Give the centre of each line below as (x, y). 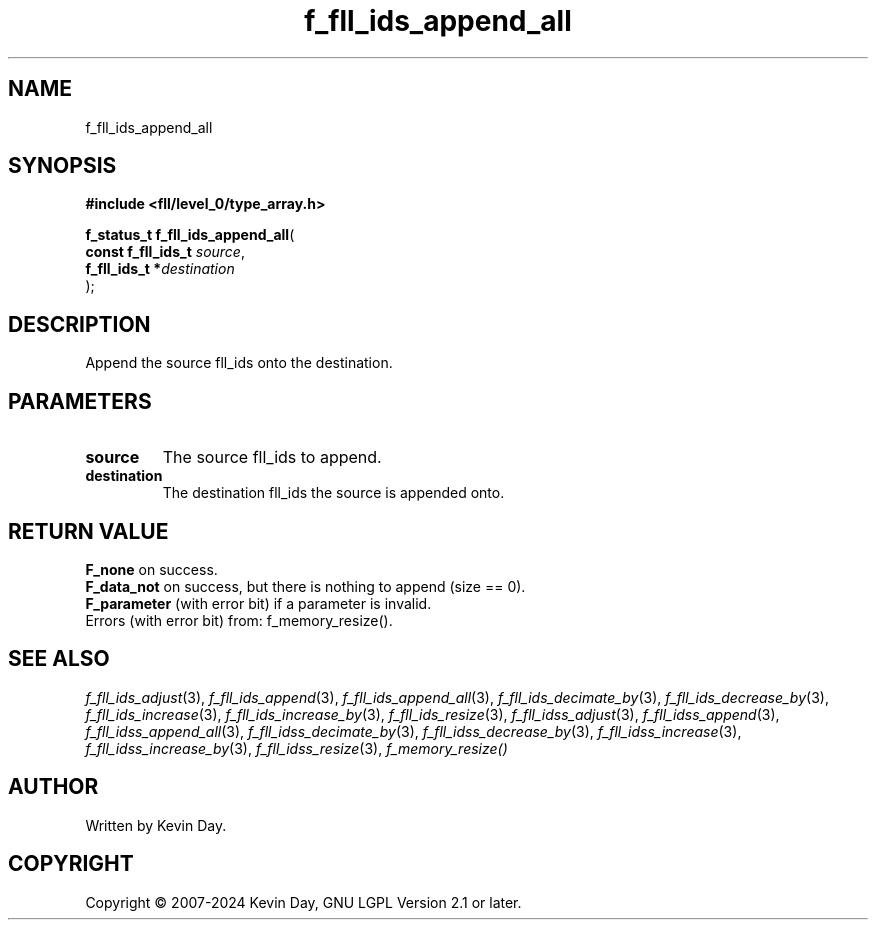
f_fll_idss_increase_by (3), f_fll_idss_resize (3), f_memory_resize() (296, 748)
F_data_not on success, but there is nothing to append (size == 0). (305, 586)
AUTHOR (53, 787)
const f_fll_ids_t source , (165, 252)
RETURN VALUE (88, 531)
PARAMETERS (80, 401)
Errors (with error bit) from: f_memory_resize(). (239, 620)
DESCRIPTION (79, 324)
